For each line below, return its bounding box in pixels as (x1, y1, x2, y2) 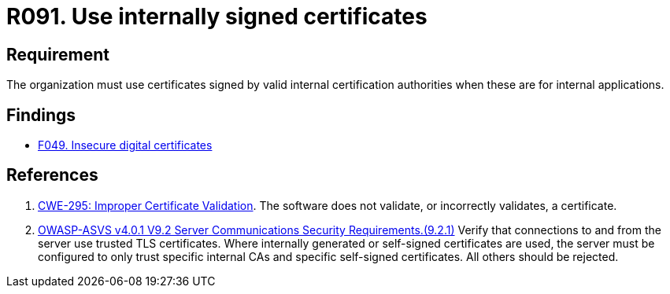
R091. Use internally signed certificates (6, 3, 428, 30)
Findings (6, 105, 76, 125)
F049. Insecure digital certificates (38, 138, 213, 153)
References (6, 165, 98, 186)
